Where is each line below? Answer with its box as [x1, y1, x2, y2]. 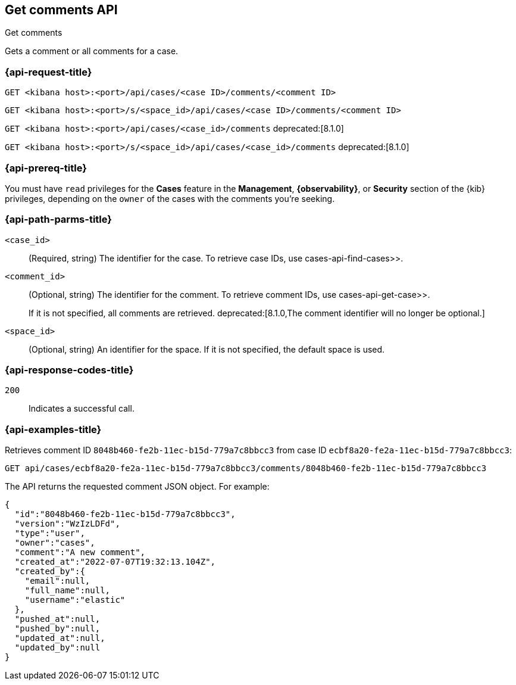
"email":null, [24, 576, 90, 586]
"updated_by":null [14, 643, 101, 653]
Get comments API [5, 2, 118, 17]
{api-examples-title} [5, 423, 102, 435]
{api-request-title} [5, 66, 92, 78]
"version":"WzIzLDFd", [14, 519, 120, 529]
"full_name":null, [24, 586, 111, 596]
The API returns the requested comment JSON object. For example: [5, 481, 270, 492]
